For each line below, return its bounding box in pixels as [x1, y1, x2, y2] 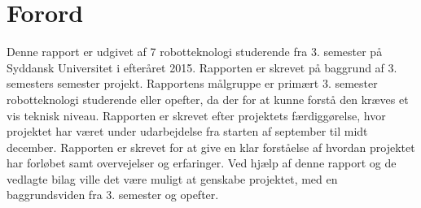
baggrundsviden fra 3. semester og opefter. [7, 186, 219, 203]
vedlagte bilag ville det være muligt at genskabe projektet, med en [7, 170, 338, 187]
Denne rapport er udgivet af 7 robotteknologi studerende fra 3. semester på [7, 43, 383, 60]
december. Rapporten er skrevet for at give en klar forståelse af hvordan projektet [7, 138, 415, 155]
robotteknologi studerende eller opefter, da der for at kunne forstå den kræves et [7, 90, 409, 107]
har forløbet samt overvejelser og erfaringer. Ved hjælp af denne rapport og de [7, 154, 397, 171]
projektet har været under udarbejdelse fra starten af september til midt [7, 123, 368, 140]
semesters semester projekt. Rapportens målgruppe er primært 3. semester [7, 75, 378, 92]
